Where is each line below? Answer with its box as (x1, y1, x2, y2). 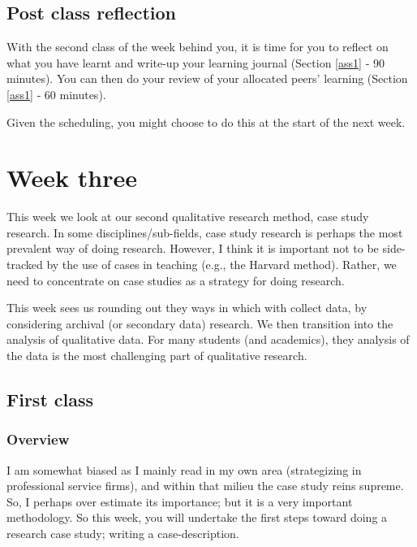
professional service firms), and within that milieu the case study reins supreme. (6, 477, 404, 494)
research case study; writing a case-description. (6, 525, 239, 542)
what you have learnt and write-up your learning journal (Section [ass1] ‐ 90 (6, 54, 385, 71)
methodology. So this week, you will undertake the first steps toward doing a (6, 509, 388, 526)
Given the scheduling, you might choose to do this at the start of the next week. (6, 113, 406, 130)
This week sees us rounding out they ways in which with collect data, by (6, 299, 368, 316)
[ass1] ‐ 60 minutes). (6, 85, 106, 102)
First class (6, 387, 94, 412)
